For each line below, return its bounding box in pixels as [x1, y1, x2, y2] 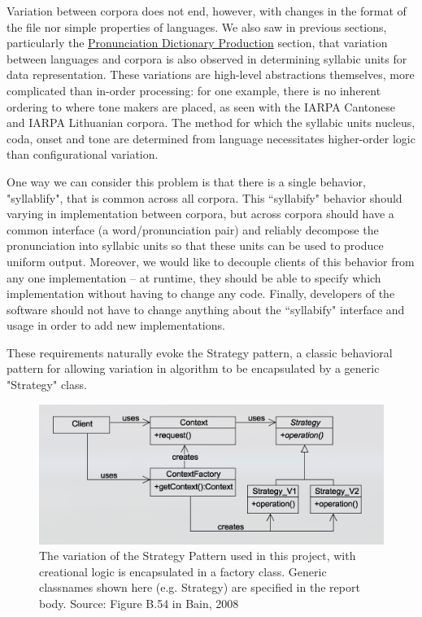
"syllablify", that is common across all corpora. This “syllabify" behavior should [7, 189, 402, 206]
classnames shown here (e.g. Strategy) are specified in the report [39, 579, 360, 596]
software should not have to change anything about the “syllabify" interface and [7, 300, 405, 317]
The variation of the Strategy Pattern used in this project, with [39, 547, 356, 564]
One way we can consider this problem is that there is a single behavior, [7, 173, 366, 190]
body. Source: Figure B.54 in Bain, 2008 [39, 595, 239, 612]
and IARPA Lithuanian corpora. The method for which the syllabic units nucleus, [7, 114, 415, 131]
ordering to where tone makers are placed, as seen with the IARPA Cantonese [7, 98, 396, 115]
